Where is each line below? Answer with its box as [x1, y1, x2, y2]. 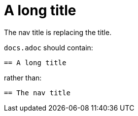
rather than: [4, 73, 42, 82]
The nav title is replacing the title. [4, 28, 112, 37]
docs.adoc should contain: [4, 43, 93, 52]
